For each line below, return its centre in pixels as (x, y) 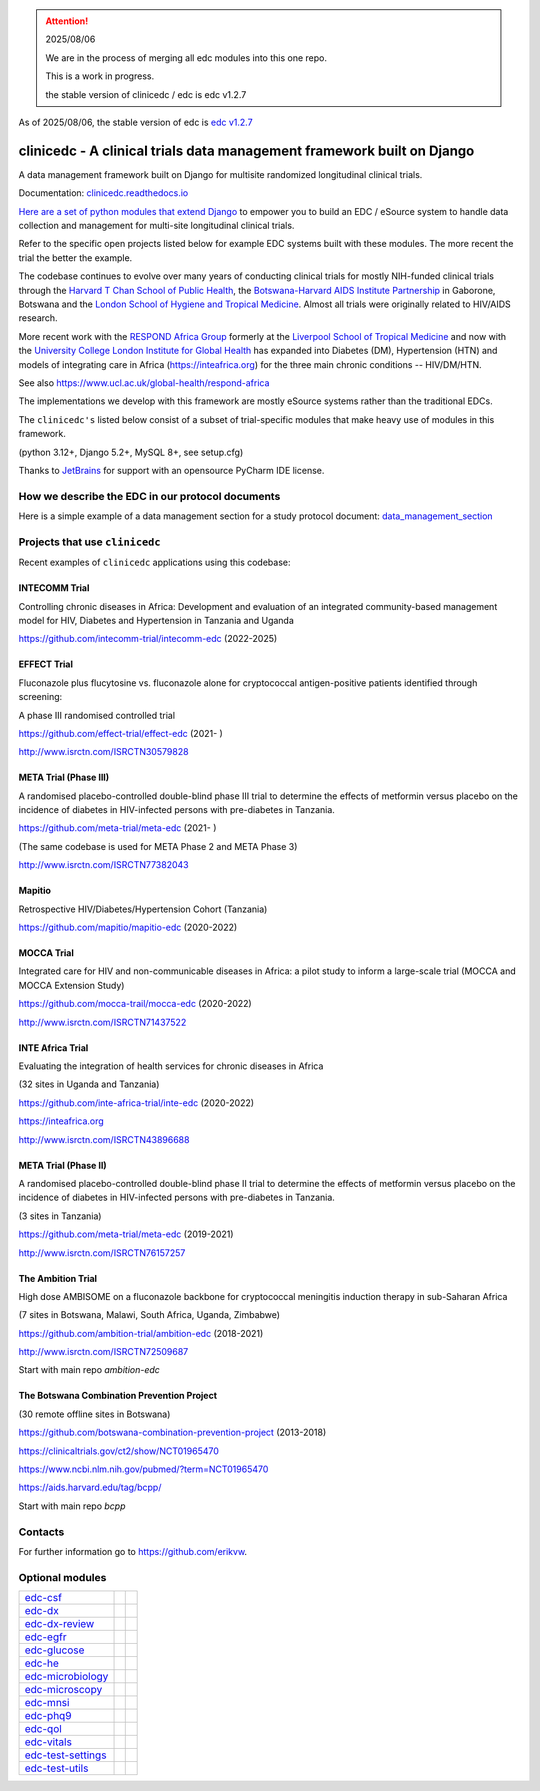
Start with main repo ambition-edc (89, 1370)
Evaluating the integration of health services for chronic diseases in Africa (171, 1066)
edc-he (42, 1663)
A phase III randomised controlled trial (96, 715)
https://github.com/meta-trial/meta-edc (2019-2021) (126, 1234)
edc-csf (43, 1598)
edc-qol (43, 1729)
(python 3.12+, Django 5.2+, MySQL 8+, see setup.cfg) (131, 452)
